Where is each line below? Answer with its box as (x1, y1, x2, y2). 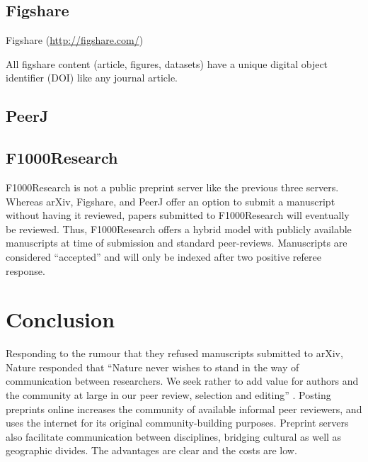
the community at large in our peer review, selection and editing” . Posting (6, 388, 331, 402)
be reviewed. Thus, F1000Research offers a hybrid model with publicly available (6, 221, 352, 236)
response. (6, 263, 45, 278)
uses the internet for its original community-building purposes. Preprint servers (6, 415, 349, 430)
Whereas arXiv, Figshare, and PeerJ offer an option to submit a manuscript (6, 193, 335, 208)
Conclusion (6, 305, 115, 334)
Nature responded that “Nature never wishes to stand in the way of (6, 359, 299, 374)
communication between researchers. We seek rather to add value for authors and (6, 373, 359, 388)
